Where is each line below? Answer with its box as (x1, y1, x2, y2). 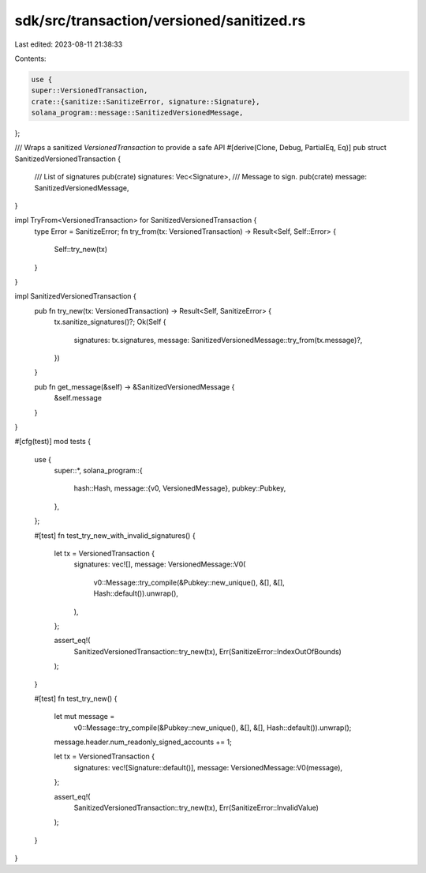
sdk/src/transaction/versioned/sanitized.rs (14, 12, 306, 29)
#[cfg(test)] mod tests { (14, 437, 91, 446)
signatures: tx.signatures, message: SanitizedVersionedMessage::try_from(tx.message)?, (73, 335, 363, 344)
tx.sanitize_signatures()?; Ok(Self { (54, 317, 166, 327)
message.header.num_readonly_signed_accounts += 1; (54, 737, 232, 747)
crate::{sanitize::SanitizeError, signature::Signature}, (31, 97, 260, 106)
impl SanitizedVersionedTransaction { (14, 292, 137, 301)
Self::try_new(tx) (54, 245, 108, 254)
